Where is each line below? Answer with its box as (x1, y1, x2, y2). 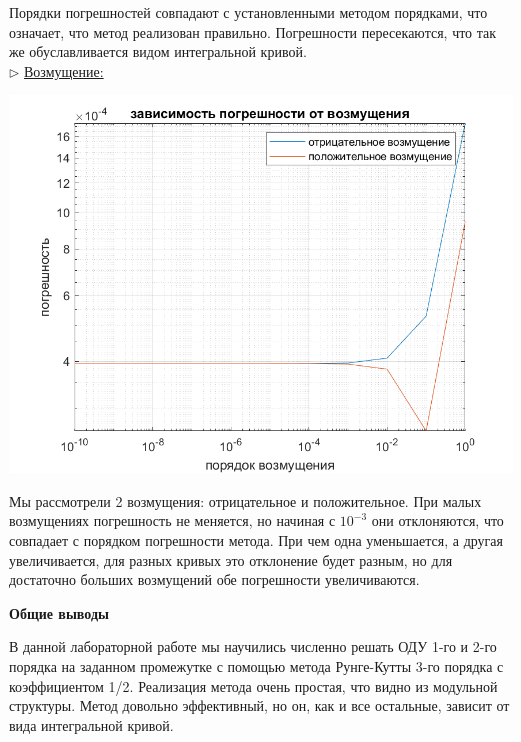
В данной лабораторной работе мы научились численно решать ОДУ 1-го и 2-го (9, 636, 497, 657)
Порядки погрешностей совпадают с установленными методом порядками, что (9, 2, 488, 22)
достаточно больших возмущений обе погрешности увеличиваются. (9, 569, 420, 590)
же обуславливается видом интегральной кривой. (9, 41, 307, 62)
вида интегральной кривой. (9, 714, 174, 735)
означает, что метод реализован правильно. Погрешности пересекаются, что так (9, 21, 497, 42)
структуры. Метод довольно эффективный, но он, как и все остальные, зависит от (9, 695, 510, 716)
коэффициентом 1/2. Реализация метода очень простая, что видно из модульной (9, 675, 498, 696)
